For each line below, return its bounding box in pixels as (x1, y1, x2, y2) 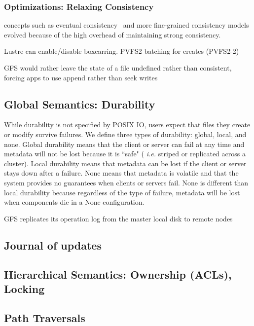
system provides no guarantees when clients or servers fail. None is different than (4, 177, 249, 187)
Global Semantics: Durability (4, 96, 155, 111)
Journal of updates (4, 237, 102, 253)
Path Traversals (4, 310, 85, 325)
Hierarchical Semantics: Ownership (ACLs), (4, 266, 232, 282)
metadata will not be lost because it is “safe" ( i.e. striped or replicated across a (4, 148, 246, 159)
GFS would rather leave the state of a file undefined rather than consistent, (4, 63, 232, 72)
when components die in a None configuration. (4, 197, 145, 207)
